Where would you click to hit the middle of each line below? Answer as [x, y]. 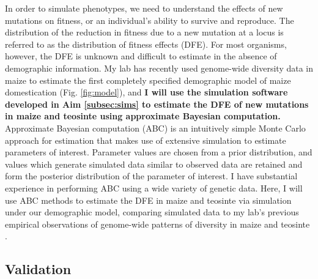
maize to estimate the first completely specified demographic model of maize [148, 80]
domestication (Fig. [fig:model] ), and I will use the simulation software [146, 92]
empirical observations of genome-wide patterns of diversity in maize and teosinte [157, 224]
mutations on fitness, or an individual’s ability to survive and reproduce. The [150, 20]
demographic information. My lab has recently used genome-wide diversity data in [159, 68]
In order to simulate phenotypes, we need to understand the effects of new [144, 8]
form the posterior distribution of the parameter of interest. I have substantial [151, 176]
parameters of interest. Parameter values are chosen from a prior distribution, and [159, 152]
